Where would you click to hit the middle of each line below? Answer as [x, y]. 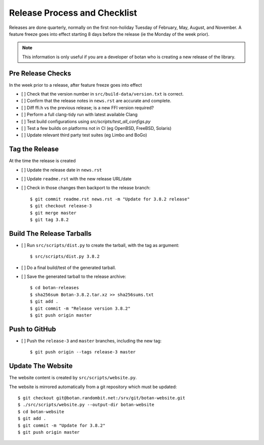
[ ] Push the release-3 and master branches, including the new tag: [91, 341]
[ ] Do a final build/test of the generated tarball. [69, 268]
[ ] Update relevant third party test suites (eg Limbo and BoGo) [84, 135]
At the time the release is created [42, 161]
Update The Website [41, 366]
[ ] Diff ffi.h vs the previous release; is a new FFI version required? [88, 107]
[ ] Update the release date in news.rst [62, 170]
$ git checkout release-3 [61, 206]
